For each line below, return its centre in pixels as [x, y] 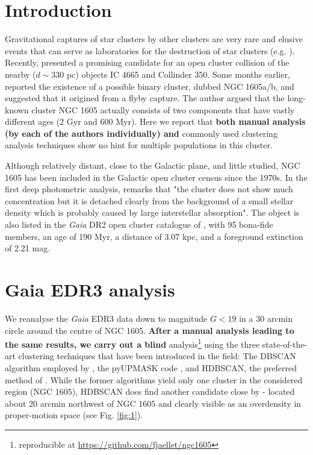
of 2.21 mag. [28, 248]
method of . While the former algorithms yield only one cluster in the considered [154, 379]
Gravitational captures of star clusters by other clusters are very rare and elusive [154, 39]
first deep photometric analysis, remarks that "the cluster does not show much [149, 189]
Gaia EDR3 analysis [90, 289]
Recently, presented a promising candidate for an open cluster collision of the [147, 62]
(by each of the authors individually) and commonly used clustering [141, 133]
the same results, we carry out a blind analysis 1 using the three [132, 343]
